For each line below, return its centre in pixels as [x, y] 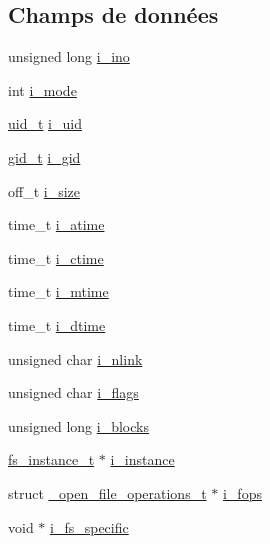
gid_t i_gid [44, 156]
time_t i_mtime [58, 291]
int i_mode [42, 89]
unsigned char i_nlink [75, 358]
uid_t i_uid [45, 123]
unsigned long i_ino [69, 56]
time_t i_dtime [57, 324]
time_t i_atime [56, 224]
